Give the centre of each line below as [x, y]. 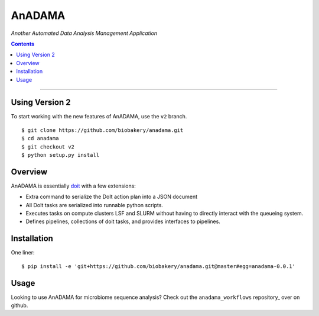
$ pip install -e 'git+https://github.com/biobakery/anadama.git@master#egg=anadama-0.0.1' [158, 266]
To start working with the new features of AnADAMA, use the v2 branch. [99, 117]
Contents [23, 44]
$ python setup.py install [61, 155]
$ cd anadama [40, 138]
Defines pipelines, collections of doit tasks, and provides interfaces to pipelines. [123, 221]
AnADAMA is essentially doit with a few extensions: [73, 186]
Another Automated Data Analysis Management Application [84, 33]
